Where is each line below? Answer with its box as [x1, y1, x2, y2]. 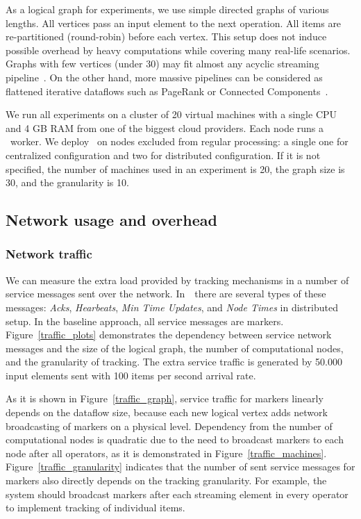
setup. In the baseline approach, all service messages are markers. [6, 313, 284, 328]
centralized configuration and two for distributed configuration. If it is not [6, 147, 321, 162]
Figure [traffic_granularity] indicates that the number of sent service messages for [6, 459, 355, 474]
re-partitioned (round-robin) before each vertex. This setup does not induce [6, 29, 327, 44]
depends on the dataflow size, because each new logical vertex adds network [6, 405, 328, 420]
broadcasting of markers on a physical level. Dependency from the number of [6, 418, 333, 433]
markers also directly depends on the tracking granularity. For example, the [6, 473, 327, 488]
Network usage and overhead [6, 209, 217, 231]
